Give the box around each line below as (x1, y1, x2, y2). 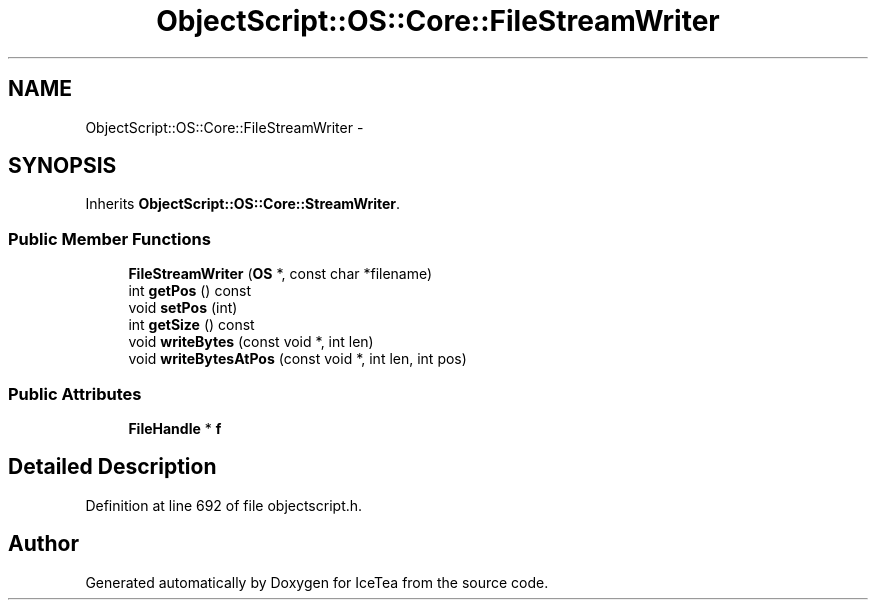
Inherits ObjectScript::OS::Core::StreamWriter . (85, 195, 401, 213)
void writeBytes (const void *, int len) (128, 333, 374, 351)
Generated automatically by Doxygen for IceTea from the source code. (85, 573, 549, 591)
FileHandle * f (128, 419, 222, 437)
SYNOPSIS (8, 153, 117, 179)
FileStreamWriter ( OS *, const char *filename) (128, 265, 433, 283)
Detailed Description (8, 454, 217, 480)
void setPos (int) (128, 299, 238, 317)
